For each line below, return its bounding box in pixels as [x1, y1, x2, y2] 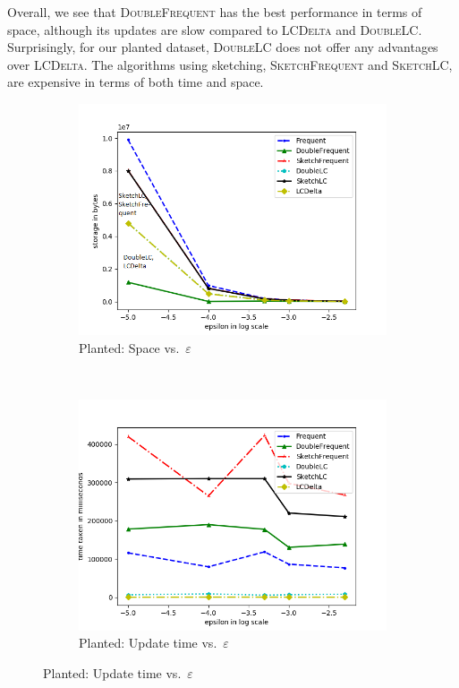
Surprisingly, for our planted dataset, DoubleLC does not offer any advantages [7, 38, 438, 56]
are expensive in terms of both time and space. [7, 73, 264, 91]
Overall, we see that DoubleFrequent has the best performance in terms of [7, 3, 422, 21]
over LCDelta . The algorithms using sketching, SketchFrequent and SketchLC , [7, 55, 453, 73]
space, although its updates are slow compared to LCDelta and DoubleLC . [7, 20, 422, 39]
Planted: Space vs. [79, 338, 180, 357]
